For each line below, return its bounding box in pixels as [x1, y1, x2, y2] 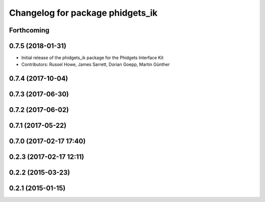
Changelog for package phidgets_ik [9, 7, 158, 18]
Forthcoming [9, 26, 50, 34]
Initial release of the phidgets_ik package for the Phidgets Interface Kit [21, 55, 164, 61]
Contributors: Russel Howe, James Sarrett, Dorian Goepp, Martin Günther [21, 61, 170, 67]
